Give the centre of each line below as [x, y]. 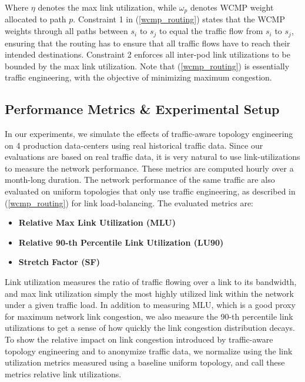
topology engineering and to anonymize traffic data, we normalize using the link [149, 351]
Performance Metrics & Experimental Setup [142, 109]
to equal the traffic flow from [211, 31]
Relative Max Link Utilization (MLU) [97, 222]
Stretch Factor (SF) [59, 262]
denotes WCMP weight [232, 7]
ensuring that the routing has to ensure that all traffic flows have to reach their [148, 43]
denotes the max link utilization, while [107, 7]
